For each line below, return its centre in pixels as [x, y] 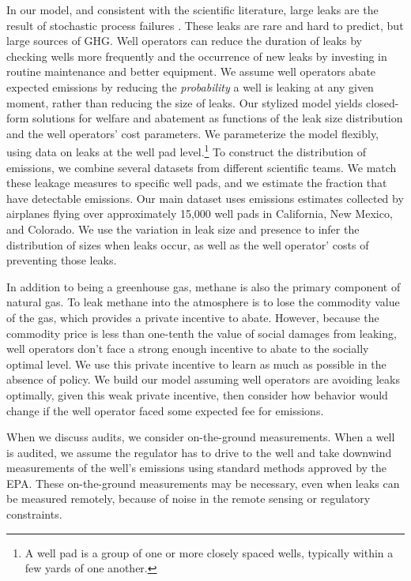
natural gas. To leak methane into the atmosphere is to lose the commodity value [203, 302]
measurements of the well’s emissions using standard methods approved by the [197, 468]
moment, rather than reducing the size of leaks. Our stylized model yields [185, 102]
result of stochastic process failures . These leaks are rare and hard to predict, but [205, 25]
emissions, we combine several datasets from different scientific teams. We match [202, 167]
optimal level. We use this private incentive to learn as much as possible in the [196, 364]
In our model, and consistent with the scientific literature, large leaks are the [192, 9]
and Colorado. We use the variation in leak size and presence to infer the [183, 229]
